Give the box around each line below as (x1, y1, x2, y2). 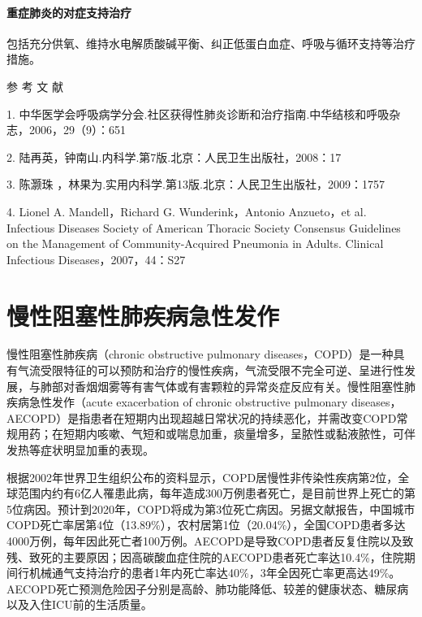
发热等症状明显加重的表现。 (6, 441, 154, 458)
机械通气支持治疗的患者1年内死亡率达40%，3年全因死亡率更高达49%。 (28, 564, 401, 581)
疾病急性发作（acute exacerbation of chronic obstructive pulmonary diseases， (6, 393, 402, 411)
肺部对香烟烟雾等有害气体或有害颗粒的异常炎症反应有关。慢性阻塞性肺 (40, 377, 416, 394)
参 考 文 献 (6, 77, 63, 94)
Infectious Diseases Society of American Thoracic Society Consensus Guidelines (6, 219, 401, 236)
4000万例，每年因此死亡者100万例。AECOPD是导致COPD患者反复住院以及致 (6, 532, 414, 549)
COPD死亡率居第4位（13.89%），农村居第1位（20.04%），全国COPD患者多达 (6, 516, 406, 533)
